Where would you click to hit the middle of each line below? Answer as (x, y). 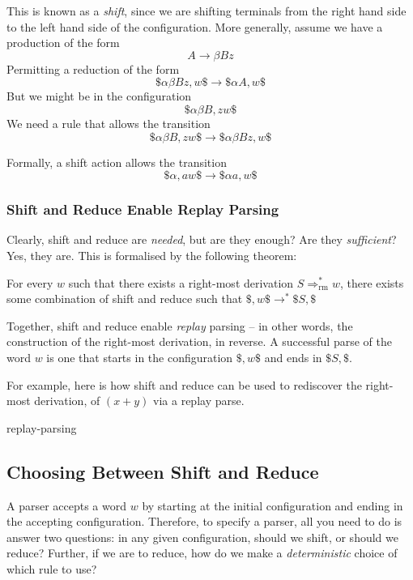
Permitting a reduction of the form (93, 68)
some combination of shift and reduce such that (125, 299)
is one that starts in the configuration (140, 357)
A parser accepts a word (67, 505)
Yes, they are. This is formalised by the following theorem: (152, 255)
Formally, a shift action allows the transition (117, 162)
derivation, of (67, 401)
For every (30, 282)
